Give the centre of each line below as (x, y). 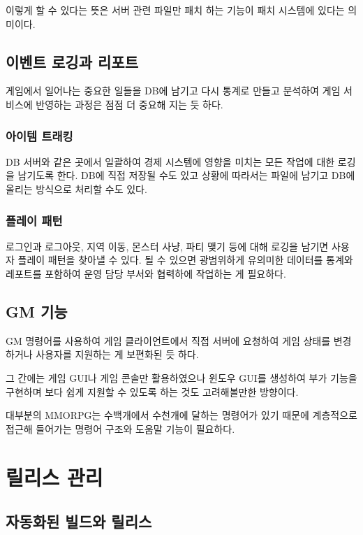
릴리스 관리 (54, 477)
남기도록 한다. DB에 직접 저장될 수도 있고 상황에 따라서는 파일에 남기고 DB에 (186, 175)
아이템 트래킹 (39, 135)
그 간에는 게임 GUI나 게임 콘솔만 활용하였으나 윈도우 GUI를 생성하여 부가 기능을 (181, 377)
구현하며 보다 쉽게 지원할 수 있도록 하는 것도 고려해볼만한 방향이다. (152, 391)
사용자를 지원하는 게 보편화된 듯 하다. (117, 354)
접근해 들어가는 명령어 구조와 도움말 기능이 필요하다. (120, 428)
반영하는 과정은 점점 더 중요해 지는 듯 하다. (129, 104)
